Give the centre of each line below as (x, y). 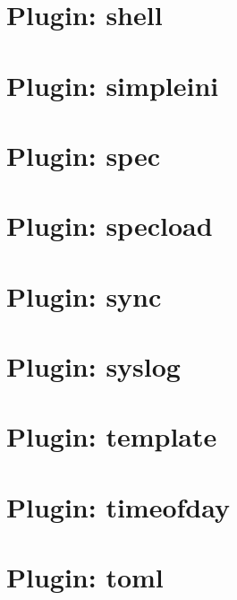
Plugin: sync (84, 296)
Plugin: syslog (93, 366)
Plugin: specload (110, 226)
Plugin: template (112, 436)
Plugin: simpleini (113, 85)
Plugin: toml (85, 577)
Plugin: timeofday (118, 506)
